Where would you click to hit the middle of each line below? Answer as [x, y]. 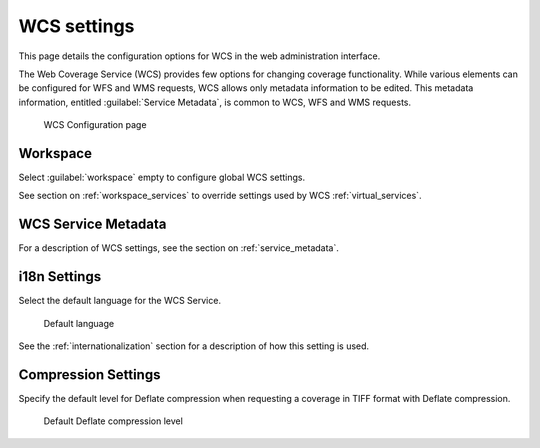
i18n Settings [60, 276]
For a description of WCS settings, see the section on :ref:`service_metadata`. [179, 248]
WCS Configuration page [95, 125]
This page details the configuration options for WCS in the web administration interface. [199, 56]
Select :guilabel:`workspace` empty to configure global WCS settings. [162, 177]
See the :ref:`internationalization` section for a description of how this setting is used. [194, 346]
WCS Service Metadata [92, 224]
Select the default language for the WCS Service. [120, 301]
